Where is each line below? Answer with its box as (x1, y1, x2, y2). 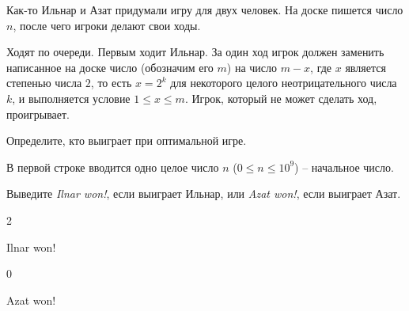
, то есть (90, 74, 132, 91)
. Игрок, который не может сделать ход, (184, 89, 377, 106)
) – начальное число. (294, 158, 394, 175)
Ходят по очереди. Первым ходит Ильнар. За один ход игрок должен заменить (6, 44, 384, 60)
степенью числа (6, 74, 82, 91)
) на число (226, 59, 277, 75)
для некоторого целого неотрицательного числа (170, 74, 397, 91)
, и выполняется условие (12, 89, 131, 106)
